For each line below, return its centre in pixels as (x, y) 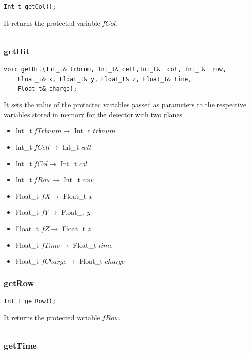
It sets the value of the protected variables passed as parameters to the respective (125, 105)
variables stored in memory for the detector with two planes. (94, 114)
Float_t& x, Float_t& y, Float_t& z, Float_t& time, (105, 79)
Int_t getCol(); (30, 7)
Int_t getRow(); (30, 301)
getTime (20, 346)
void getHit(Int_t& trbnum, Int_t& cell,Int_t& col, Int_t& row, (115, 70)
